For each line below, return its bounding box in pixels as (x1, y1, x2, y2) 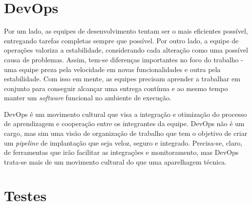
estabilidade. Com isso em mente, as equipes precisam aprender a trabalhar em (4, 74, 240, 84)
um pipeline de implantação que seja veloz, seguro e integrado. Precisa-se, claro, (4, 137, 243, 148)
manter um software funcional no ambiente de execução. (4, 93, 171, 103)
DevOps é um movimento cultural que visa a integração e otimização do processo (4, 109, 247, 119)
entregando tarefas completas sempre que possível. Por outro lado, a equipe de (4, 35, 239, 45)
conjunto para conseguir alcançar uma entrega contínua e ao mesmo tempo (4, 83, 228, 93)
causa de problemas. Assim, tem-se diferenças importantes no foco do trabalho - (4, 54, 243, 64)
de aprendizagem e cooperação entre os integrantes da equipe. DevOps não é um (4, 118, 245, 129)
